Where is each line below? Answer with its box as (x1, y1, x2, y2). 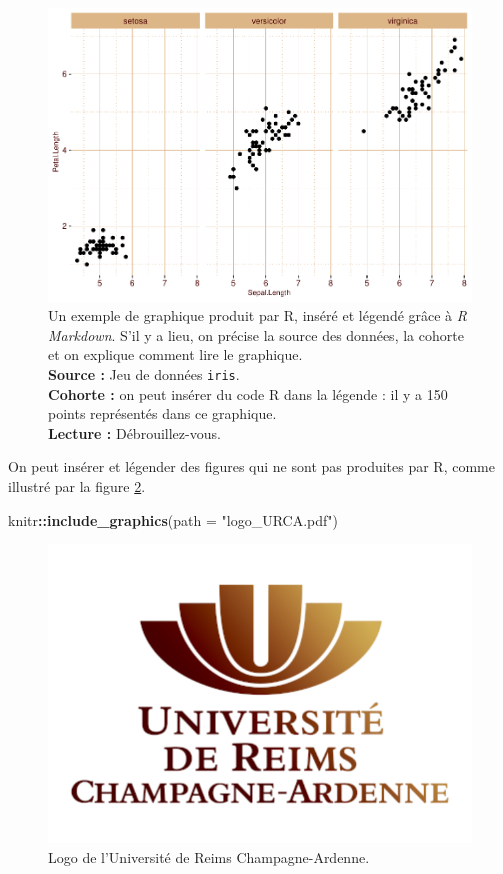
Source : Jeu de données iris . (48, 363, 240, 384)
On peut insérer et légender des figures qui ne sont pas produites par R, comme (8, 456, 495, 477)
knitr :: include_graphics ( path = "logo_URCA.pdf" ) (8, 509, 338, 530)
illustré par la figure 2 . (8, 475, 146, 496)
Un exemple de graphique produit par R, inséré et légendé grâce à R (48, 305, 468, 326)
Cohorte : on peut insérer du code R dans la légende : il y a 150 (48, 383, 448, 404)
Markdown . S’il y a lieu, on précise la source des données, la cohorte (48, 324, 464, 345)
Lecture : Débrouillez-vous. (48, 422, 221, 443)
